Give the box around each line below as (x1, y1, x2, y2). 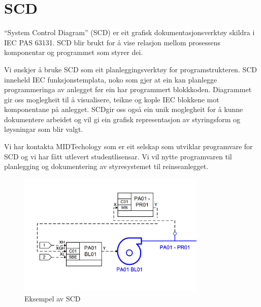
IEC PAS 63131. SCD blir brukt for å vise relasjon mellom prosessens (4, 37, 220, 47)
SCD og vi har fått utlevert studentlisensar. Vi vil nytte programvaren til (4, 151, 232, 161)
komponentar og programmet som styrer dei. (4, 47, 143, 58)
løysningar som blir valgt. (4, 124, 83, 134)
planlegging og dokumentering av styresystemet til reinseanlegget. (4, 161, 209, 172)
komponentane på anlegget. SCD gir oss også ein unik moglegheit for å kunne (4, 104, 243, 115)
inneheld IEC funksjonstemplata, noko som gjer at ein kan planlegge (4, 74, 217, 85)
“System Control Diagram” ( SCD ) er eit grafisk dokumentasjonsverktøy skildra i (4, 27, 255, 38)
